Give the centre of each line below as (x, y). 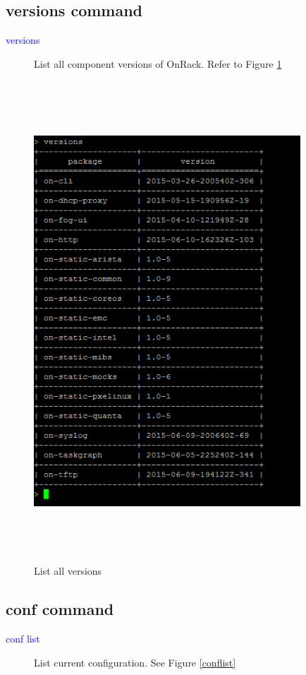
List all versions (68, 571)
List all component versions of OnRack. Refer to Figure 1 (158, 63)
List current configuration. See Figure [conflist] (135, 662)
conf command (60, 609)
